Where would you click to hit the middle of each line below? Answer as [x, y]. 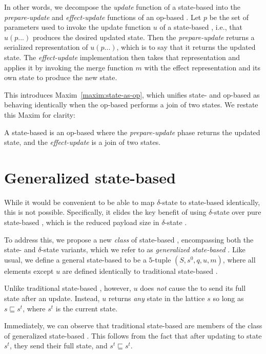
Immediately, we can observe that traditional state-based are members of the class [133, 325]
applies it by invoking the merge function [69, 67]
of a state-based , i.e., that [201, 27]
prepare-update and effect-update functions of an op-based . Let [103, 17]
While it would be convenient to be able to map [79, 202]
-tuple [162, 259]
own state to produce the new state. [61, 77]
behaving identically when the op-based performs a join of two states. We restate [131, 105]
